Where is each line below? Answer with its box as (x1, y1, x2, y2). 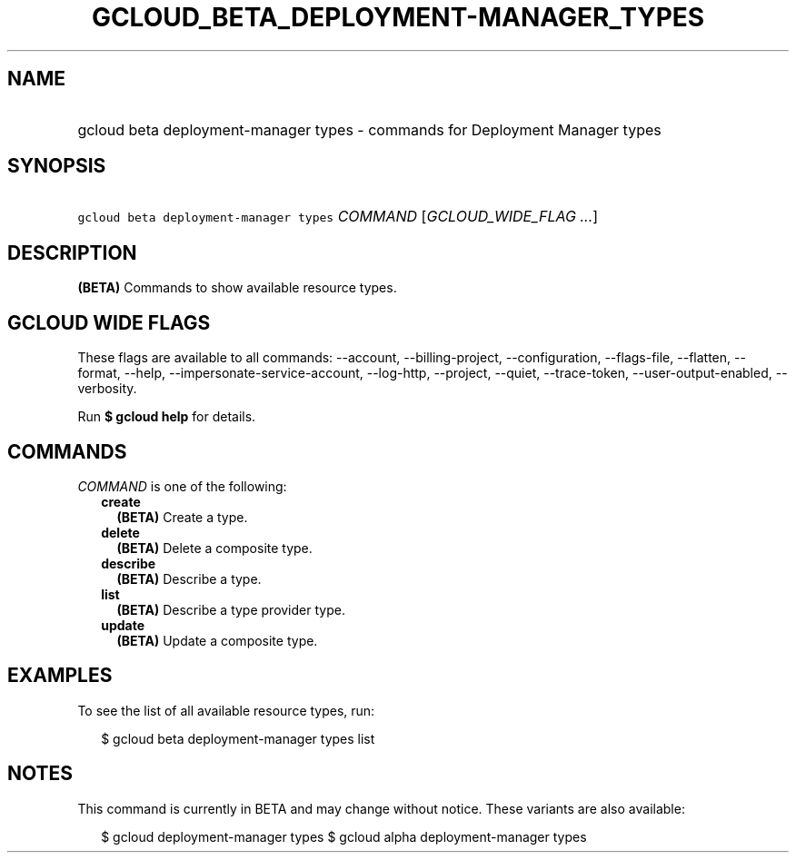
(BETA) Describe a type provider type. (116, 601, 345, 618)
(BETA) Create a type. (116, 509, 248, 525)
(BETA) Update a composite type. (116, 632, 318, 648)
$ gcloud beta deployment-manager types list (101, 730, 375, 746)
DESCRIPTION (7, 241, 137, 264)
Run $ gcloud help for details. (77, 409, 256, 425)
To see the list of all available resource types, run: (77, 702, 375, 718)
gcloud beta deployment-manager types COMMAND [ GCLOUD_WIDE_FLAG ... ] (77, 207, 599, 226)
